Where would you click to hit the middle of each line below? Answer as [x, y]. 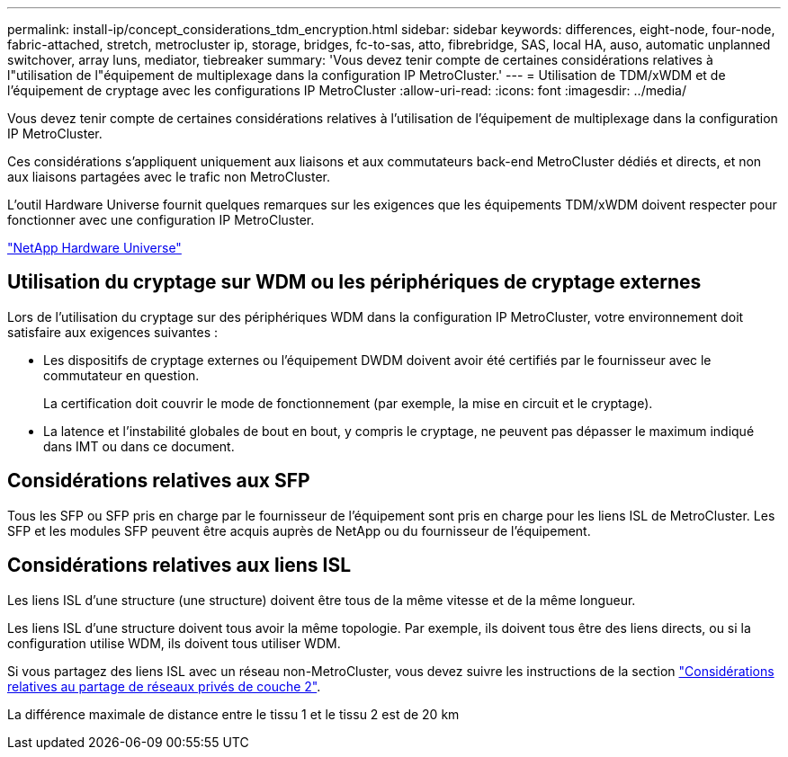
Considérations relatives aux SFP [159, 481]
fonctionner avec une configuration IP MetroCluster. [161, 220]
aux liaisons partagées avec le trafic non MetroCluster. [169, 177]
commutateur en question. [121, 375]
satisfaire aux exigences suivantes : [113, 332]
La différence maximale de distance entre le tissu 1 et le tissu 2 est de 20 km [233, 714]
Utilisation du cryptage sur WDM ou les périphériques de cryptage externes [354, 282]
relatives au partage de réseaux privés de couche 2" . [164, 686]
